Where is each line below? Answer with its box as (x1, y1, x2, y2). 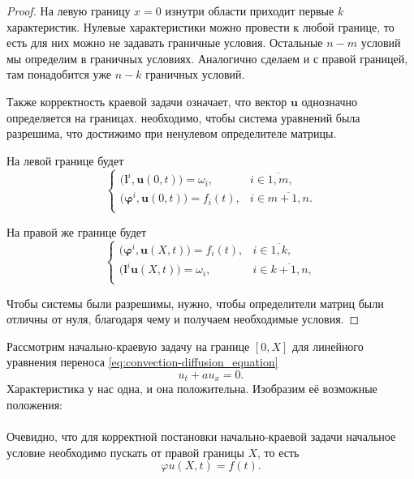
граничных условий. (145, 66, 245, 83)
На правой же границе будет (6, 223, 147, 240)
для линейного (291, 337, 364, 354)
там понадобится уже (6, 66, 112, 83)
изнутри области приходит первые (165, 2, 334, 19)
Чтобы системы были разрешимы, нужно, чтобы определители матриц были (6, 294, 384, 311)
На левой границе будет (6, 152, 124, 169)
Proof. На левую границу (6, 2, 131, 19)
